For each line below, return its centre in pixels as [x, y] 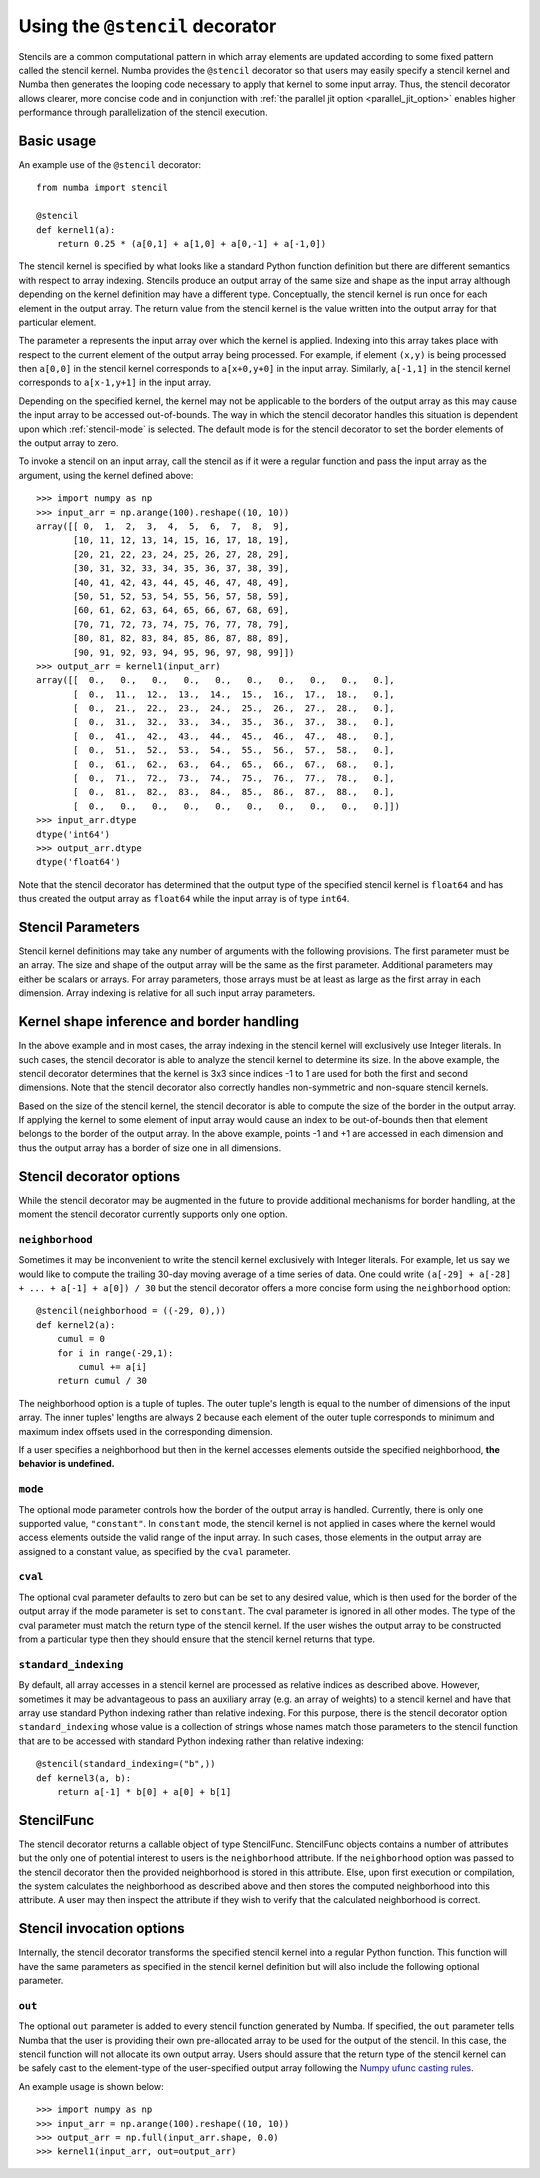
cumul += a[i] [113, 1367]
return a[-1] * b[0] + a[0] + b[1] [144, 1791]
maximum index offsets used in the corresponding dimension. [146, 1431]
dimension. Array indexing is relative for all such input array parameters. [167, 993]
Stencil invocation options [101, 1928]
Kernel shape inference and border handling [159, 1021]
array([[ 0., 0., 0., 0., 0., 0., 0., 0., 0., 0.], [215, 680]
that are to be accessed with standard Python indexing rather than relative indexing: [191, 1741]
